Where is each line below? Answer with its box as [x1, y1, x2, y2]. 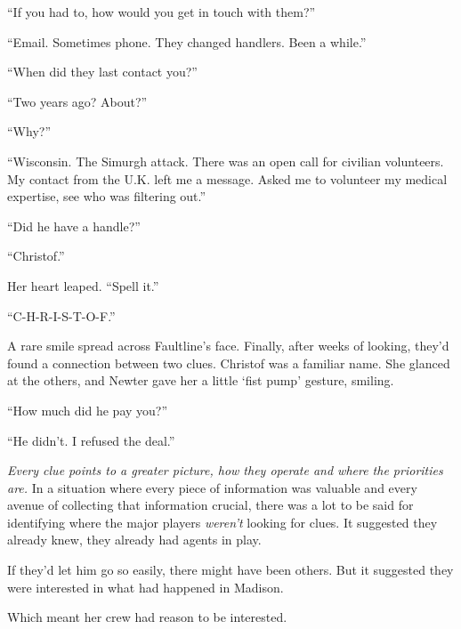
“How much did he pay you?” [7, 400, 168, 419]
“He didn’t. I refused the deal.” [7, 431, 175, 449]
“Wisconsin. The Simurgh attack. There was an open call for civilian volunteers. [7, 151, 444, 170]
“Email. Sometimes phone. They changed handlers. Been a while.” [7, 32, 367, 51]
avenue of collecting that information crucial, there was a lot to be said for [7, 496, 414, 514]
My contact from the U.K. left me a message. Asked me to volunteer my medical [7, 169, 448, 188]
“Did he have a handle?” [7, 216, 141, 235]
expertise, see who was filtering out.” [7, 187, 206, 206]
